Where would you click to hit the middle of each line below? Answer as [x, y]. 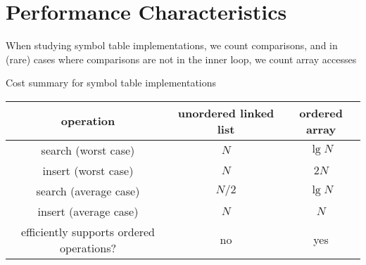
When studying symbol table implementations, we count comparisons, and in [172, 45]
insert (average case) [88, 211]
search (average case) [88, 190]
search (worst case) [88, 150]
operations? [88, 247]
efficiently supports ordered [88, 231]
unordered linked [226, 112]
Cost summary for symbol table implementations [111, 83]
